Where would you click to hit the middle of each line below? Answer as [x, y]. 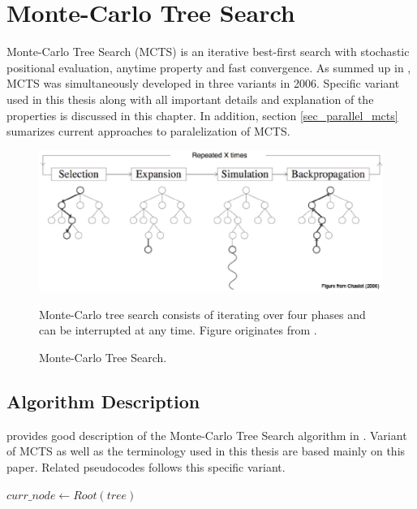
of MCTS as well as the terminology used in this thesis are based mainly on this [206, 451]
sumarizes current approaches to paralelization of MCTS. [148, 131]
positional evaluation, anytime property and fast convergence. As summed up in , [209, 67]
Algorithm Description [103, 401]
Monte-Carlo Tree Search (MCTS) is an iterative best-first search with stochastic [208, 52]
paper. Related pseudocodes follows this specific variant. [146, 466]
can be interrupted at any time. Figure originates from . [178, 330]
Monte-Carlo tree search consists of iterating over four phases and [202, 314]
